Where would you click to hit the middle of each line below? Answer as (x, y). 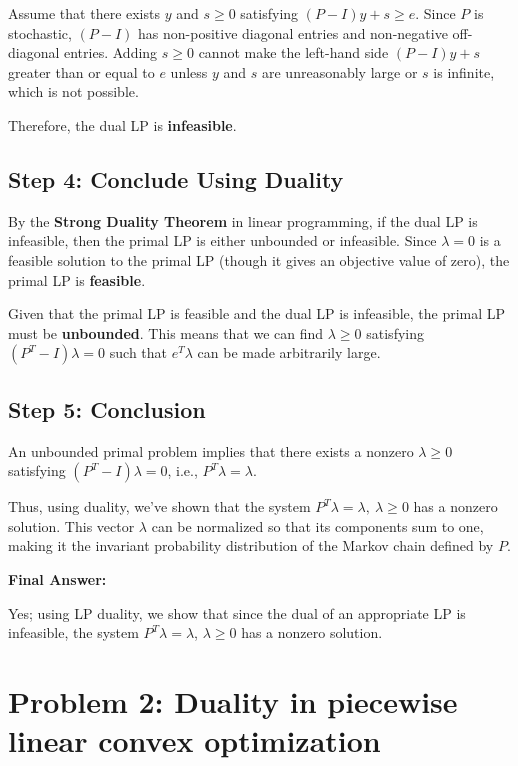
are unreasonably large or (340, 71)
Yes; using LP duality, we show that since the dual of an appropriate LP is (237, 612)
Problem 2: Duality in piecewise (233, 700)
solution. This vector (71, 525)
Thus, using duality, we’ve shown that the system (159, 506)
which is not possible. (73, 91)
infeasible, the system (73, 632)
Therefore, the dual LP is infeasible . (122, 124)
